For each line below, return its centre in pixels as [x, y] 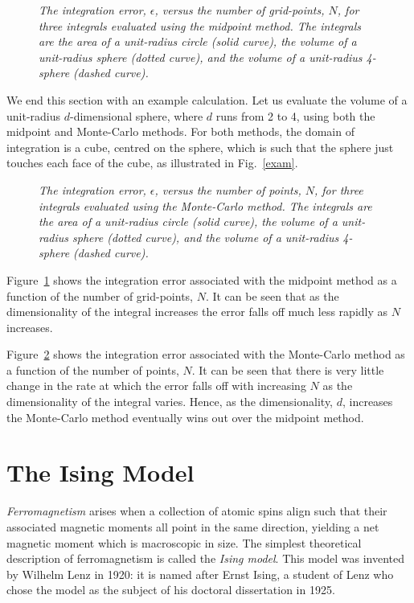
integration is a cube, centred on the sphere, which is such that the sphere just [200, 147]
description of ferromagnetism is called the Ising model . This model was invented [205, 558]
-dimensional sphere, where [136, 115]
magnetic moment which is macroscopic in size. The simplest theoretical [184, 542]
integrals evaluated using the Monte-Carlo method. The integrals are [205, 205]
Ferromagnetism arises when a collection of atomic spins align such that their [197, 511]
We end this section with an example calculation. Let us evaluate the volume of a [207, 99]
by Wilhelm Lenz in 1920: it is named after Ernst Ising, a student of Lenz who [200, 574]
